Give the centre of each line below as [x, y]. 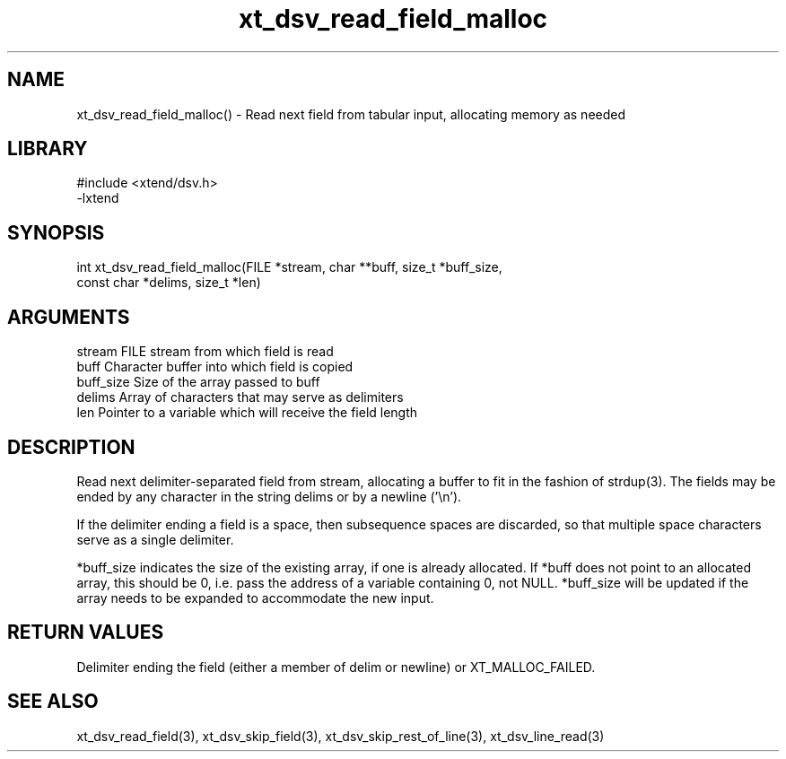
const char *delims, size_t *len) [169, 283]
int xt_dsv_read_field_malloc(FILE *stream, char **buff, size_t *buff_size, [289, 267]
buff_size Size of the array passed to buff [198, 382]
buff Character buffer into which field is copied [215, 367]
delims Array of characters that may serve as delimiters [240, 397]
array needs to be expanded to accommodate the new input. [255, 598]
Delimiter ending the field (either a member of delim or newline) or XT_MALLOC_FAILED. [336, 667]
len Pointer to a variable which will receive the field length [247, 413]
